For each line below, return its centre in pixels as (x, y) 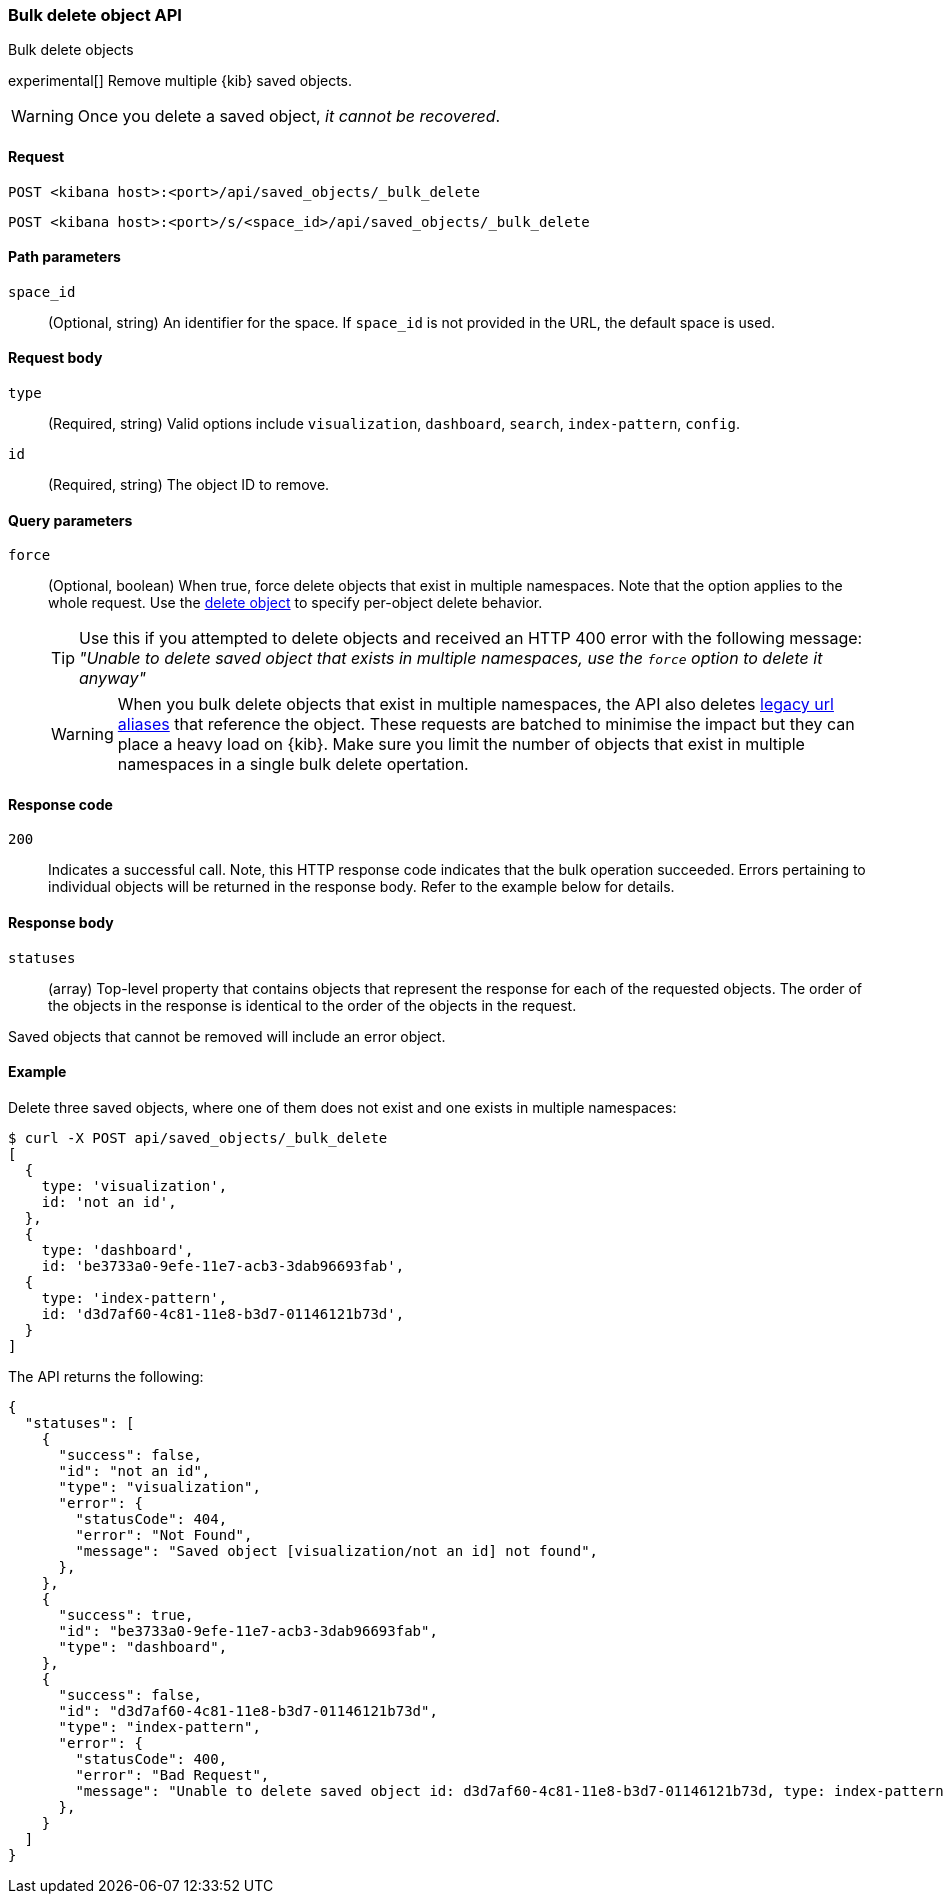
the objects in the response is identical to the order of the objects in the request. (312, 1005)
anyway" (112, 678)
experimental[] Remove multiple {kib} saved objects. (180, 81)
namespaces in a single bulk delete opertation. (293, 764)
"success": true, (126, 1614)
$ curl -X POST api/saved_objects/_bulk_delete (198, 1137)
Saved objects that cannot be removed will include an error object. (227, 1036)
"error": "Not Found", (164, 1534)
